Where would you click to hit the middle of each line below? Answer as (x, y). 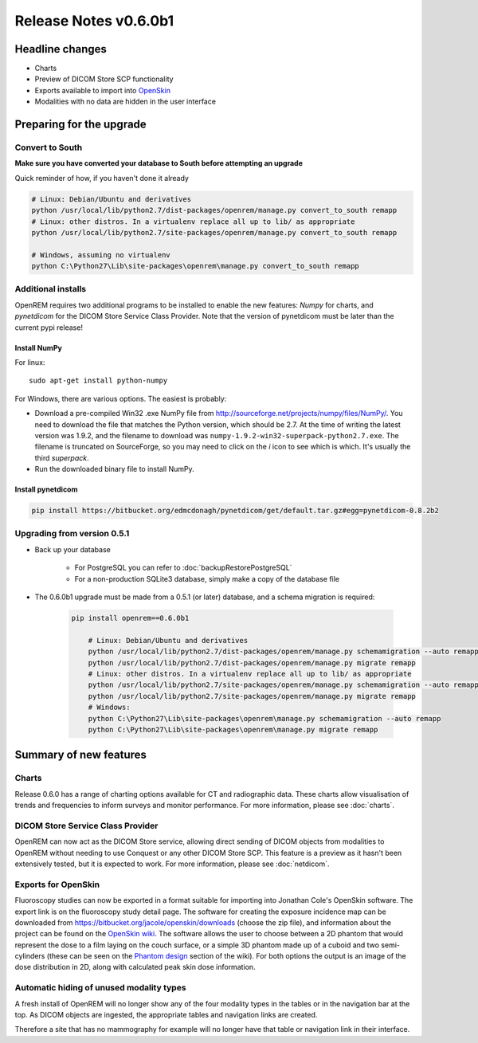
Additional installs (51, 289)
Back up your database (72, 549)
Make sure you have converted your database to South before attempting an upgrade (159, 163)
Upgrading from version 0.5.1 (72, 534)
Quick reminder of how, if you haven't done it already (102, 178)
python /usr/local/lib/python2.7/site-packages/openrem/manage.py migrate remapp (252, 696)
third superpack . (62, 457)
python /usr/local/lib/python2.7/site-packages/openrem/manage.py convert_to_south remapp (214, 232)
